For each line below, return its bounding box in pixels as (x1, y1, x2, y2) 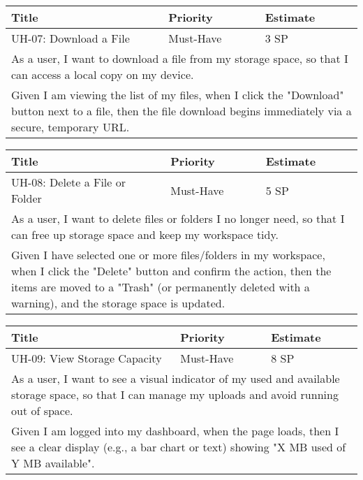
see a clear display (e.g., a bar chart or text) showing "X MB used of (11, 439, 346, 455)
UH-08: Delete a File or (11, 174, 126, 190)
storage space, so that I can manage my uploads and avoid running (11, 386, 339, 402)
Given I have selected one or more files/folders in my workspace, (11, 247, 325, 263)
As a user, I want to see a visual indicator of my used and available (11, 370, 340, 386)
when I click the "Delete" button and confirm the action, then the (11, 263, 332, 279)
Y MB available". (11, 455, 95, 471)
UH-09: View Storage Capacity (11, 350, 162, 366)
